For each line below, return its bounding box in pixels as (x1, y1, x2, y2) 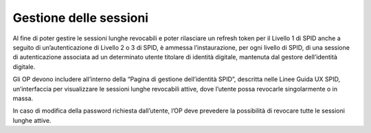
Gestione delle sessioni (12, 10, 149, 25)
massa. (12, 94, 34, 102)
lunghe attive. (12, 116, 52, 124)
